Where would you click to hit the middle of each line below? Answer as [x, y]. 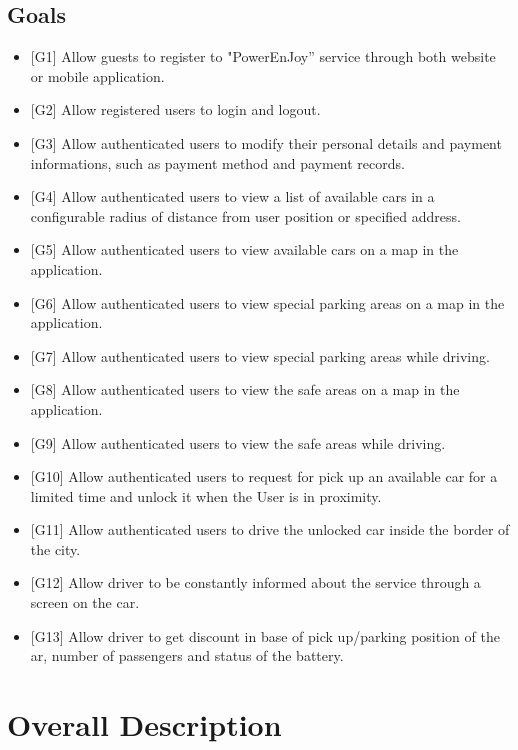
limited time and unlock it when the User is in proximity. [206, 495]
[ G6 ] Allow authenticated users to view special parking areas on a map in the [267, 302]
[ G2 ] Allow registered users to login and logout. [175, 109]
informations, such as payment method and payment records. [217, 162]
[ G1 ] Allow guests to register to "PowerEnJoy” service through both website [263, 56]
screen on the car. [85, 602]
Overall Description [144, 724]
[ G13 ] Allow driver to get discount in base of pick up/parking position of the [265, 635]
